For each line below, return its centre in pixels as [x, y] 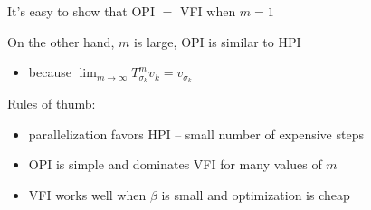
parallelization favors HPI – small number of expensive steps [196, 134]
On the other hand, [61, 41]
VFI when [208, 11]
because [50, 72]
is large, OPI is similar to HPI [217, 41]
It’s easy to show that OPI [81, 11]
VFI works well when [87, 194]
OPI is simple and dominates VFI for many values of [175, 164]
